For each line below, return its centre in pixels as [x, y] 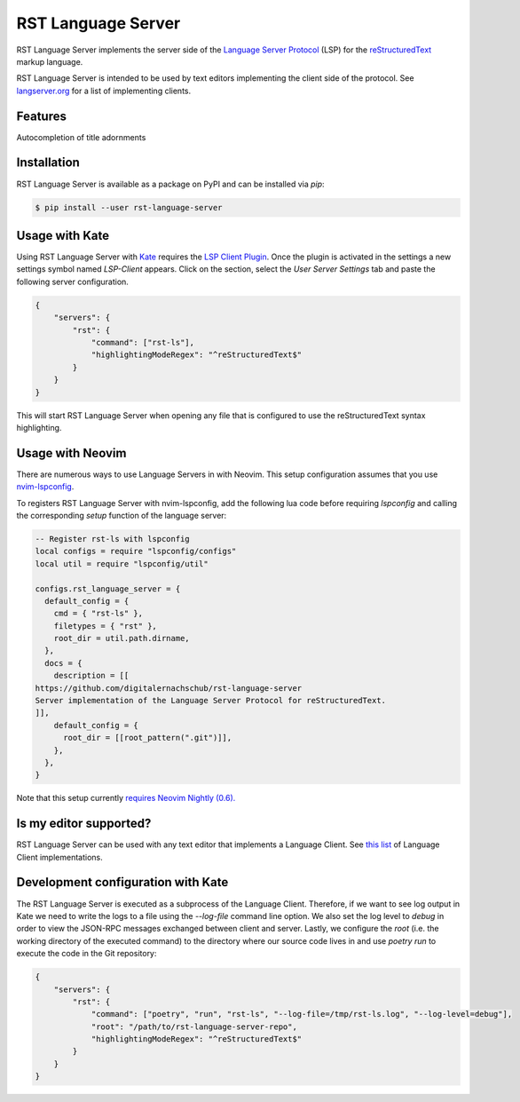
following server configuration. [72, 281]
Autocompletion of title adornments [81, 137]
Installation [48, 163]
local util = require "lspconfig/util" [122, 563]
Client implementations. [60, 857]
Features [41, 116]
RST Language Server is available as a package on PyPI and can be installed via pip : [170, 184]
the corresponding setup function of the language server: [122, 515]
